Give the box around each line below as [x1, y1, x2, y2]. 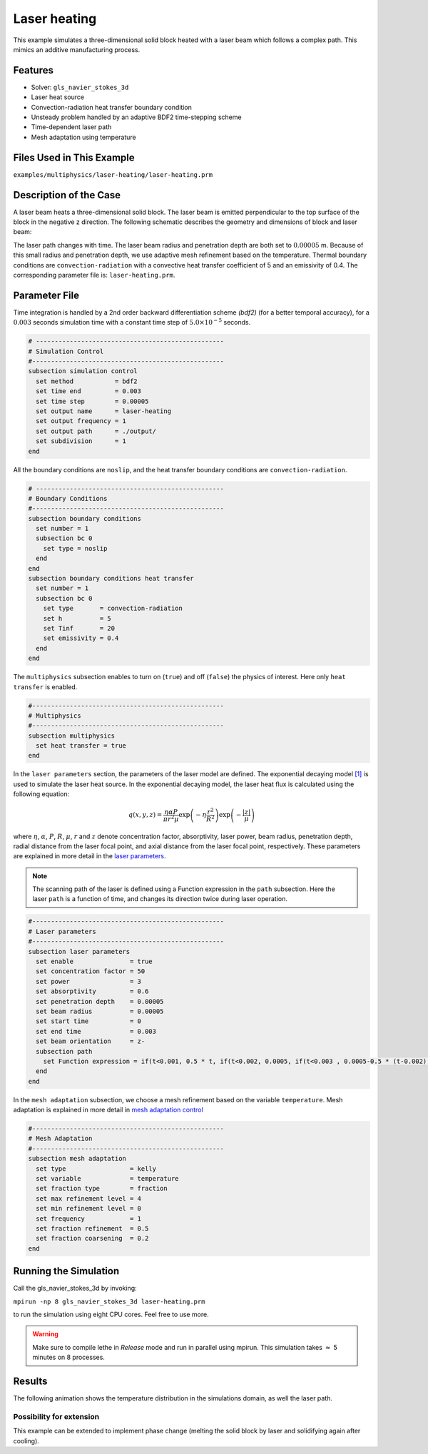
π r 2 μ [163, 813, 179, 823]
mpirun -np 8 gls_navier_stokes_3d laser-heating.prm [13, 1297, 205, 1306]
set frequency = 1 [36, 1214, 142, 1223]
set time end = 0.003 [36, 387, 142, 395]
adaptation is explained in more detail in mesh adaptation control [13, 1106, 203, 1114]
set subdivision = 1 [36, 437, 126, 445]
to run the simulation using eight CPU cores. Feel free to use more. [13, 1310, 210, 1319]
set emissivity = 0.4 [43, 634, 119, 642]
